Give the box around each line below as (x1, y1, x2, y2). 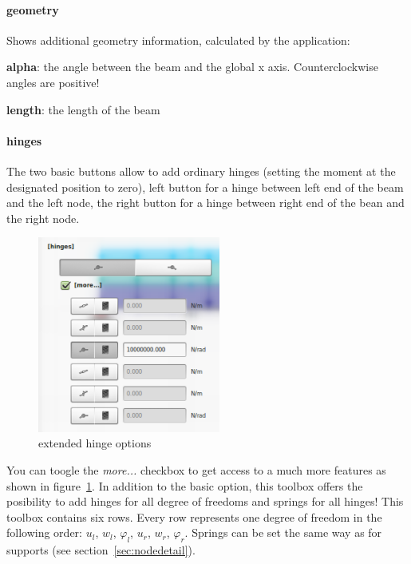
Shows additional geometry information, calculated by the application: (6, 31, 350, 48)
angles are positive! (6, 73, 100, 90)
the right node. (6, 209, 80, 226)
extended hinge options (38, 435, 152, 451)
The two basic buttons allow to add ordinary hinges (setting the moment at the (6, 162, 396, 179)
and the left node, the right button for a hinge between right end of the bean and (6, 194, 405, 211)
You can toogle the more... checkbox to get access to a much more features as (6, 461, 386, 478)
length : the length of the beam (6, 101, 160, 117)
